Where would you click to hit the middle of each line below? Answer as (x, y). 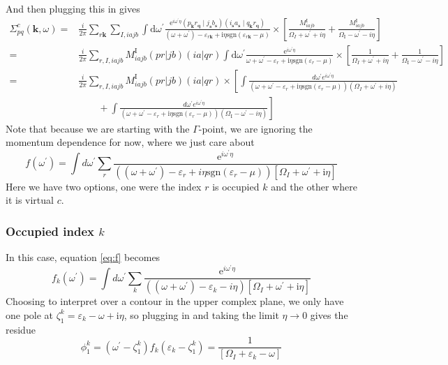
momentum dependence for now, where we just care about (130, 142)
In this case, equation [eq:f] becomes (83, 257)
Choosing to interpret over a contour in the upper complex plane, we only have (175, 301)
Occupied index (50, 231)
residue (21, 329)
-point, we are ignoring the (255, 128)
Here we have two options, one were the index (104, 186)
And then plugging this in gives (73, 8)
